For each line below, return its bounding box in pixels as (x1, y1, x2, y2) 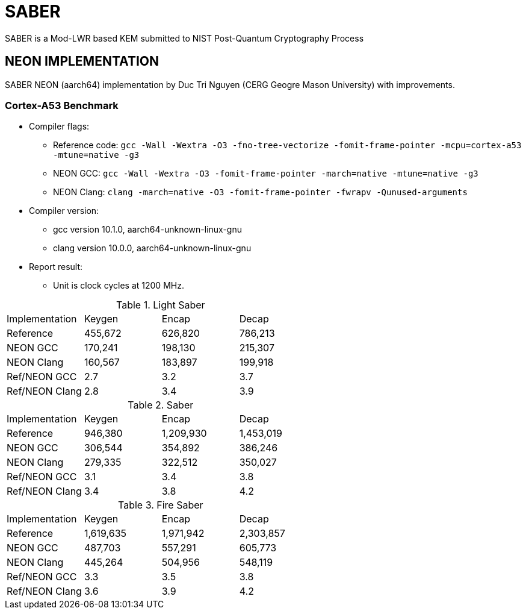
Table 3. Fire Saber (118, 499, 203, 512)
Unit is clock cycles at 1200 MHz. (53, 280, 184, 291)
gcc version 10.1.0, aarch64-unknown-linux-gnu (53, 224, 242, 235)
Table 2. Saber (128, 399, 194, 412)
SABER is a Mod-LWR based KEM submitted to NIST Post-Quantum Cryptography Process (5, 33, 364, 43)
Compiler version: (29, 205, 99, 216)
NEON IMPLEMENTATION (5, 54, 159, 69)
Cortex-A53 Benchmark (5, 99, 119, 111)
